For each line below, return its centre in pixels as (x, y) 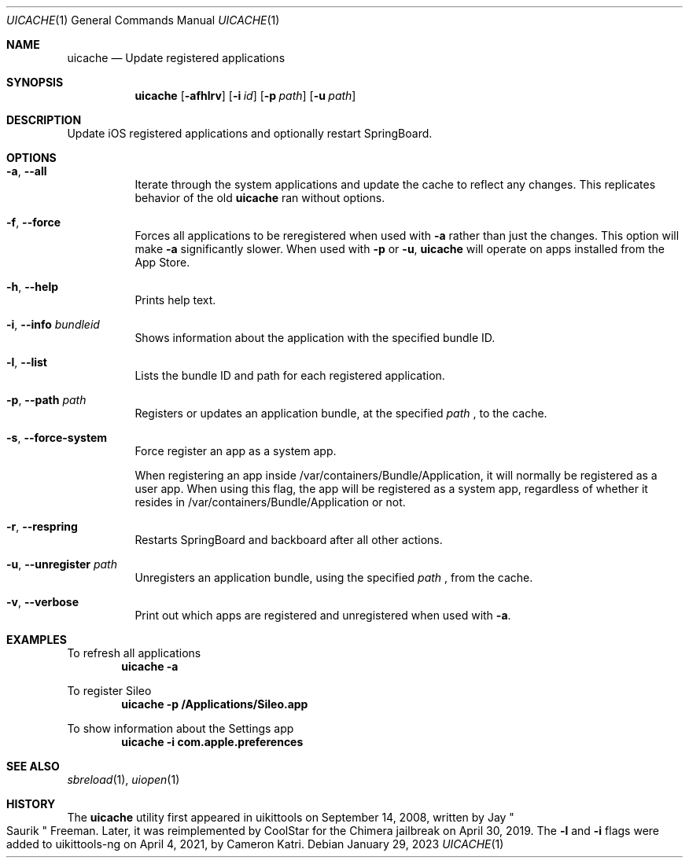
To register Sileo (109, 691)
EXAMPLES (37, 640)
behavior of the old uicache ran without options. (260, 198)
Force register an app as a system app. (236, 451)
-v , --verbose (43, 602)
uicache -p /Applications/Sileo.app (215, 704)
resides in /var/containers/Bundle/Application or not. (270, 502)
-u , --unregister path (62, 564)
